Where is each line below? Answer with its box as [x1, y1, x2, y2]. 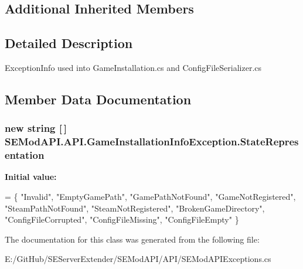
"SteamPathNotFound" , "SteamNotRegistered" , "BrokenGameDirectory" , [5, 202, 265, 214]
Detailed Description [5, 34, 133, 52]
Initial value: [5, 171, 57, 183]
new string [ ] [5, 121, 67, 135]
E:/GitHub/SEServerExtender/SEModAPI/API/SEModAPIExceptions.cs [5, 253, 271, 265]
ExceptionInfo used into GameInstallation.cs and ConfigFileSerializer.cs [5, 61, 262, 73]
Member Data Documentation [5, 90, 192, 108]
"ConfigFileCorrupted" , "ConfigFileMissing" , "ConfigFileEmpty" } [5, 213, 239, 226]
